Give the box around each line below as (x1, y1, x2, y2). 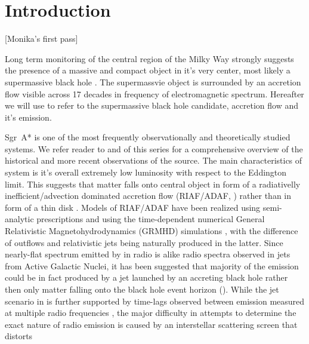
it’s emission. (5, 110, 52, 123)
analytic (5, 213, 34, 225)
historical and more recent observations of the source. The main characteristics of (5, 154, 302, 167)
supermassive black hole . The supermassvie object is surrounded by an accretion (5, 75, 301, 88)
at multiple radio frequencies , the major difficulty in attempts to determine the (5, 306, 296, 319)
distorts (5, 330, 33, 342)
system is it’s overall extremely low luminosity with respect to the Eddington (5, 166, 287, 179)
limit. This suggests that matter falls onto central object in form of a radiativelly (5, 177, 301, 190)
